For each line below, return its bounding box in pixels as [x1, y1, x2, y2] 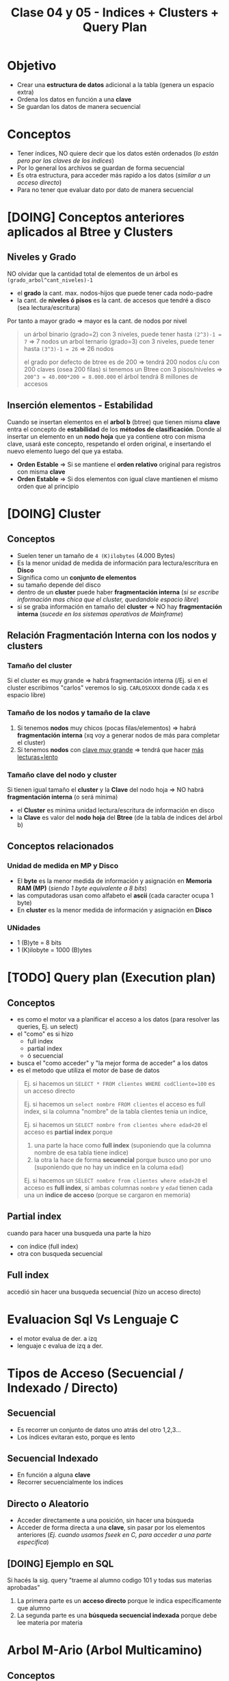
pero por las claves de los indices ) [16, 156, 114, 165]
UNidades [7, 923, 41, 932]
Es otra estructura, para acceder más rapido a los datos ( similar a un [16, 171, 211, 179]
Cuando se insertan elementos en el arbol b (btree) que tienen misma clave [7, 418, 220, 426]
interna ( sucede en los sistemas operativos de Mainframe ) [16, 609, 183, 618]
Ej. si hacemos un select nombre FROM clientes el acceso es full [23, 1100, 206, 1108]
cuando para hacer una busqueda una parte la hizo [7, 1229, 152, 1237]
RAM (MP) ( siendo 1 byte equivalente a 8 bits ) [16, 884, 147, 892]
